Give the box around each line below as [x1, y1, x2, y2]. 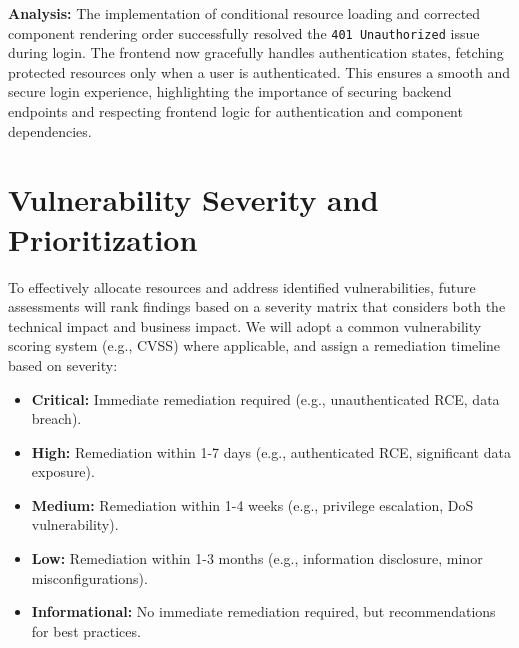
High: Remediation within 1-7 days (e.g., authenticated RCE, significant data [31, 441, 511, 462]
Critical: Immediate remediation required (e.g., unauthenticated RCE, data [31, 388, 500, 409]
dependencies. [8, 120, 92, 141]
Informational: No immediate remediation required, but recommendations [31, 601, 496, 622]
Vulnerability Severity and [8, 179, 379, 220]
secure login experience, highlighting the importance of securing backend [8, 81, 452, 102]
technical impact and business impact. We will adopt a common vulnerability [8, 315, 482, 336]
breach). [31, 408, 82, 429]
